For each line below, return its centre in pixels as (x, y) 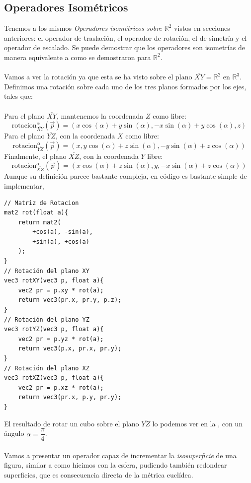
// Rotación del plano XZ (47, 368)
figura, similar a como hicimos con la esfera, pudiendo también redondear (116, 465)
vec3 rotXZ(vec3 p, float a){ (54, 378)
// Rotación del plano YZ (47, 319)
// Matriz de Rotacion (42, 203)
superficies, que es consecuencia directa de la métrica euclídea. (99, 475)
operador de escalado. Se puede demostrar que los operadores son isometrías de (125, 47)
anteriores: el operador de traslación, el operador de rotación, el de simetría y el (125, 37)
